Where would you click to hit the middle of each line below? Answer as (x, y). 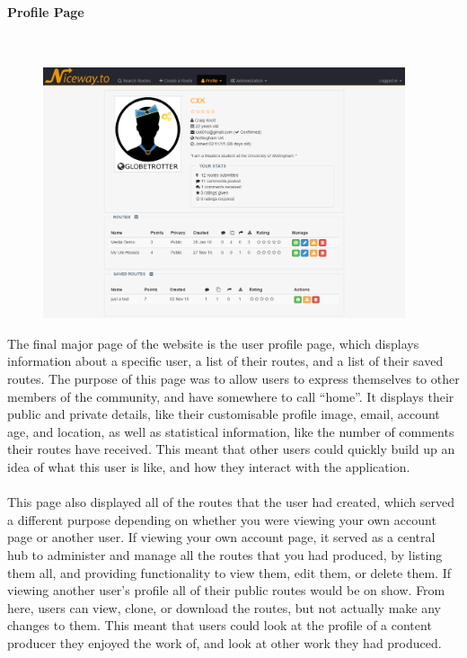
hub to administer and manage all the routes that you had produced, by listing (225, 554)
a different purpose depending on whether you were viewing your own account (222, 519)
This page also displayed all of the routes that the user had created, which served (231, 502)
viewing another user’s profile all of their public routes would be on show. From (226, 590)
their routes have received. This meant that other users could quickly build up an (231, 449)
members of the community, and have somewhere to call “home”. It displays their (231, 396)
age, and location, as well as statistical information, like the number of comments (231, 431)
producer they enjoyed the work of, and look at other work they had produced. (225, 642)
